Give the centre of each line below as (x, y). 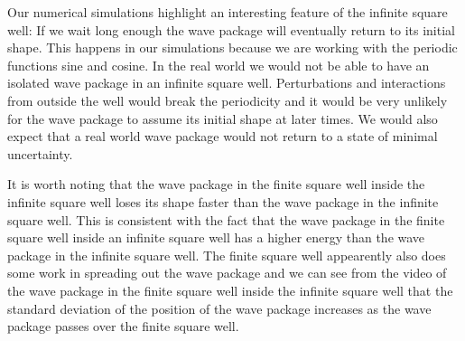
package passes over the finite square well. (123, 326)
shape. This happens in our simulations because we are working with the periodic (232, 47)
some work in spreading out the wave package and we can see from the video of (227, 273)
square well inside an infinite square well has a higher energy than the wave (216, 237)
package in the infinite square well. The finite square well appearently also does (227, 255)
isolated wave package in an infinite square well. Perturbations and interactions (227, 83)
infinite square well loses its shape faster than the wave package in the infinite (223, 201)
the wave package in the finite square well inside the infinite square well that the (230, 290)
